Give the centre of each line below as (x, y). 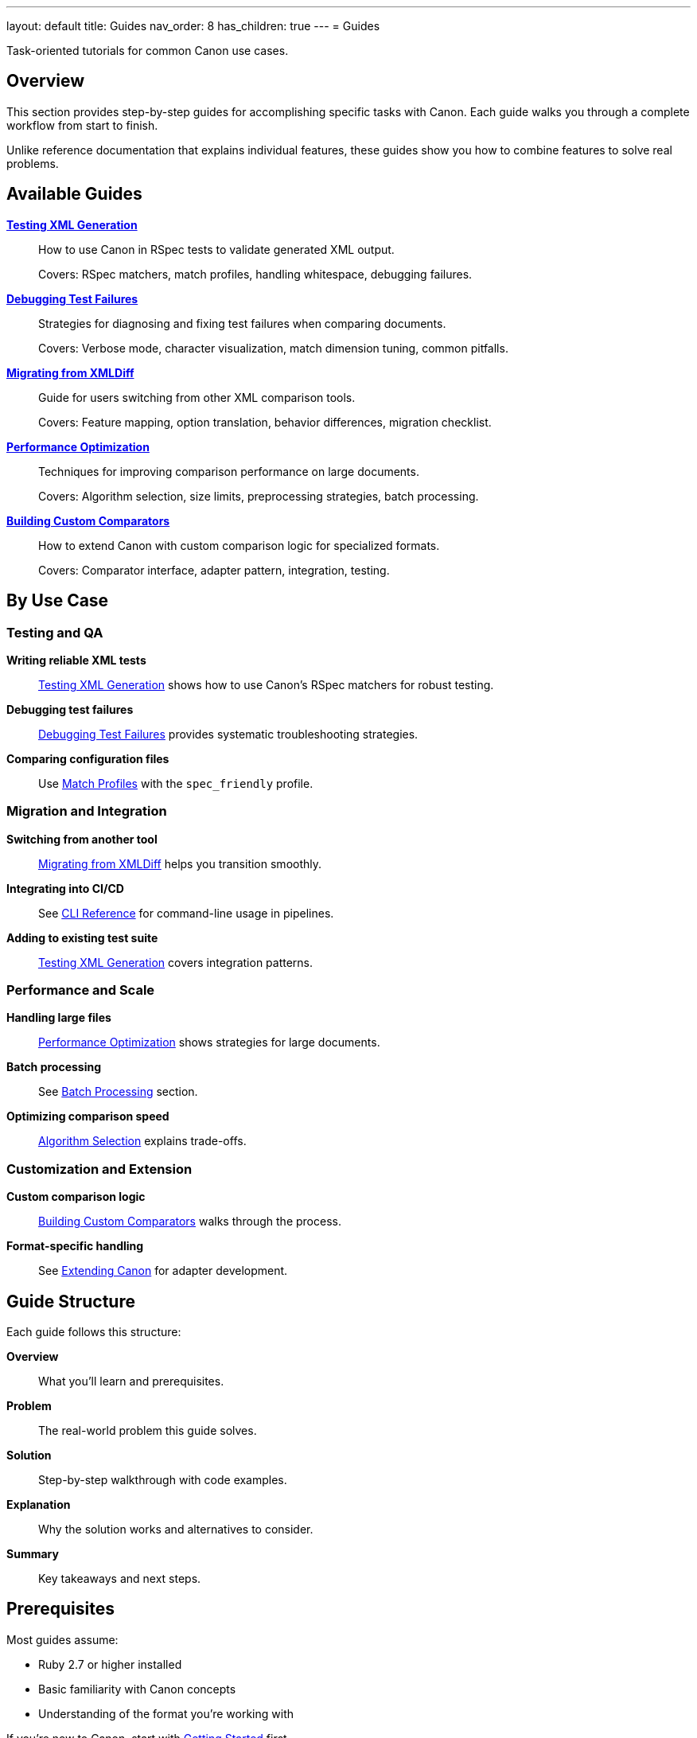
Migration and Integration (87, 811)
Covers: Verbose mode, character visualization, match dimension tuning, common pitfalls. (273, 348)
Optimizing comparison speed (88, 1116)
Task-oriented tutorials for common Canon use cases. (148, 51)
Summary (33, 1554)
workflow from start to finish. (82, 125)
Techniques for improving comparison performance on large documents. (229, 471)
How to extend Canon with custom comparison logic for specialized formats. (239, 545)
